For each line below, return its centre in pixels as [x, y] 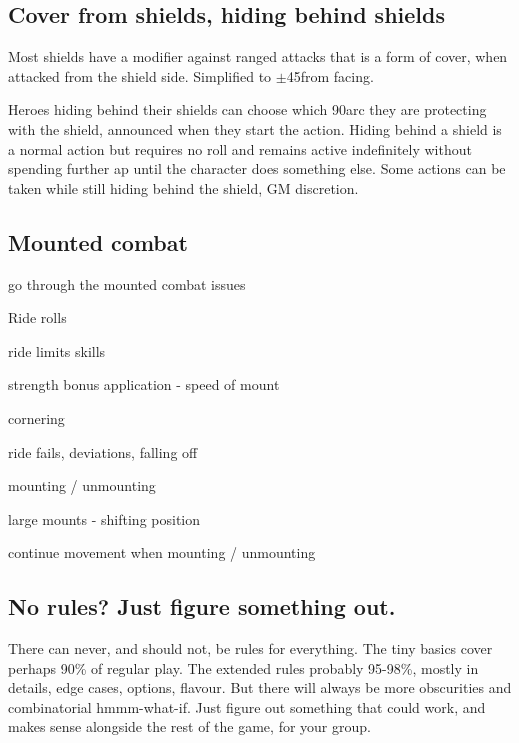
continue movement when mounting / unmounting [162, 552]
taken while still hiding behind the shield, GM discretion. [183, 187]
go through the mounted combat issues [127, 283]
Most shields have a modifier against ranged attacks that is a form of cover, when [258, 56]
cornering [36, 417]
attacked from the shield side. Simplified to [140, 75]
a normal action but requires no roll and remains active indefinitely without [240, 148]
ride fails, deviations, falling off [103, 451]
